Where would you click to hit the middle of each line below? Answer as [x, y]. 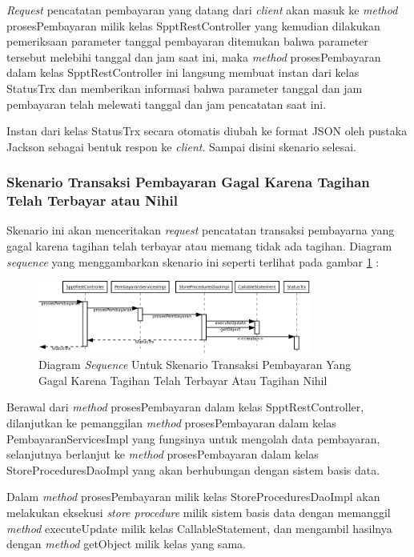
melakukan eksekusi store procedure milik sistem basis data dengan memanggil [199, 512]
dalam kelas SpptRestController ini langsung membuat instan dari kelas [183, 72]
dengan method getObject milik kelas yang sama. [126, 544]
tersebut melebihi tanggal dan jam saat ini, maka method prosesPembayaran [194, 56]
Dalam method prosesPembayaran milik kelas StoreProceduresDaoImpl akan [193, 497]
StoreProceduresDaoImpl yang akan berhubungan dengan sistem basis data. [193, 469]
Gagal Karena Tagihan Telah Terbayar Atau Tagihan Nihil [183, 380]
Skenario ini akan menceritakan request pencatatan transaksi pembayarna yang [201, 230]
